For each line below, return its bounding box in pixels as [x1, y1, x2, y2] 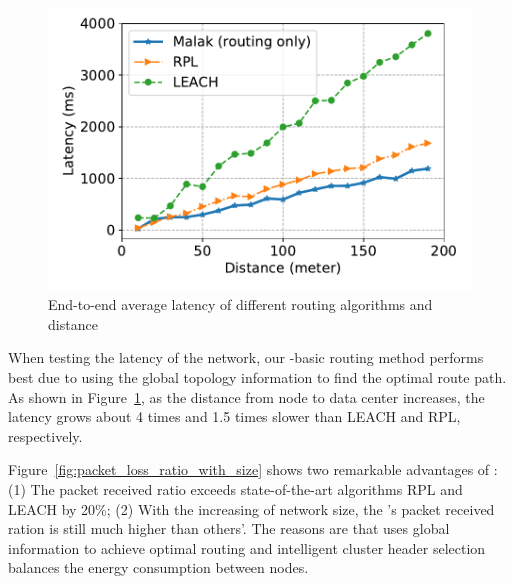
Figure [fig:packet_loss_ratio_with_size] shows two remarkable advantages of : [8, 459, 498, 480]
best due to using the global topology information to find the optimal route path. [8, 367, 507, 388]
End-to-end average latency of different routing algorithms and [48, 294, 433, 315]
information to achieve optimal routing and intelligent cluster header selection [8, 537, 486, 558]
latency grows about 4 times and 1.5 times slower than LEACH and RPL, [8, 406, 461, 427]
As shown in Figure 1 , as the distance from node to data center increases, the [8, 386, 485, 407]
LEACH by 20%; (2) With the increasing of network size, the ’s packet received [8, 498, 495, 519]
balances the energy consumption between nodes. [8, 557, 309, 578]
